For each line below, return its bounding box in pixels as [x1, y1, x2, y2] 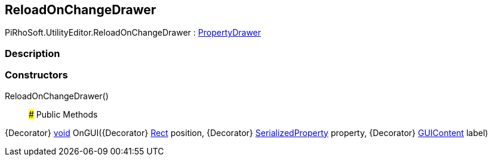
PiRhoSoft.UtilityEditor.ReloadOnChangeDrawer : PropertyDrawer [5, 27, 262, 38]
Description [5, 47, 60, 59]
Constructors [5, 69, 68, 81]
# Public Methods [29, 109, 98, 119]
